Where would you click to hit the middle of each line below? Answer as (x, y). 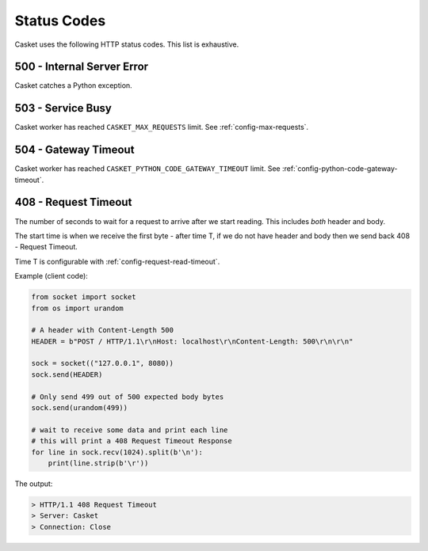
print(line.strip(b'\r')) (98, 463)
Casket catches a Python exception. (73, 85)
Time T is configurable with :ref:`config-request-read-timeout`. (117, 261)
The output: (34, 484)
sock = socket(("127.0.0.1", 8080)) (103, 363)
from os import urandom (78, 308)
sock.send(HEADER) (67, 374)
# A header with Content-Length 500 (103, 330)
